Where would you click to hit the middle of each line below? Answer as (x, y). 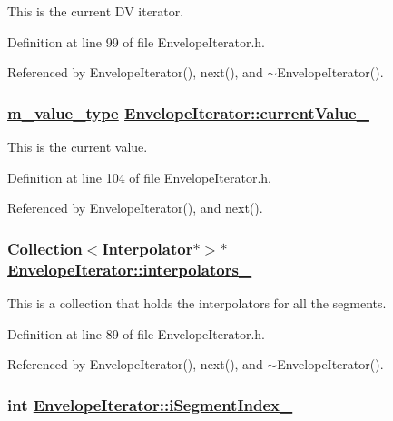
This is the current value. (78, 146)
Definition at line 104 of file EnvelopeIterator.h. (140, 177)
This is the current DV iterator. (96, 11)
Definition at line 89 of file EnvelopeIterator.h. (137, 333)
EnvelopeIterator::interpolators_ (130, 269)
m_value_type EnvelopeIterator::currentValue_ (188, 112)
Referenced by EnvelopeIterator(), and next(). (135, 208)
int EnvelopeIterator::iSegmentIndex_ (150, 404)
